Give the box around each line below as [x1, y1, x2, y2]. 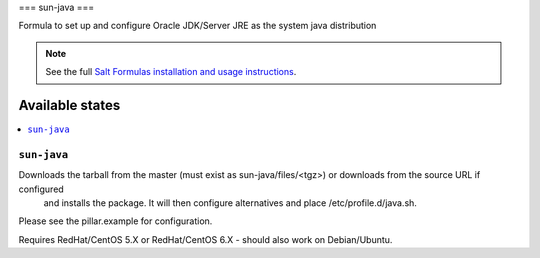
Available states [18, 96, 121, 114]
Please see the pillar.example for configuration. [18, 215, 213, 227]
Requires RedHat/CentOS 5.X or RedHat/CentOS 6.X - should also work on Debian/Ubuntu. [18, 233, 393, 245]
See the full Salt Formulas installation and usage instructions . [45, 66, 297, 78]
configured [18, 183, 64, 195]
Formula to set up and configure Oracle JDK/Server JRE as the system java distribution [18, 20, 377, 32]
